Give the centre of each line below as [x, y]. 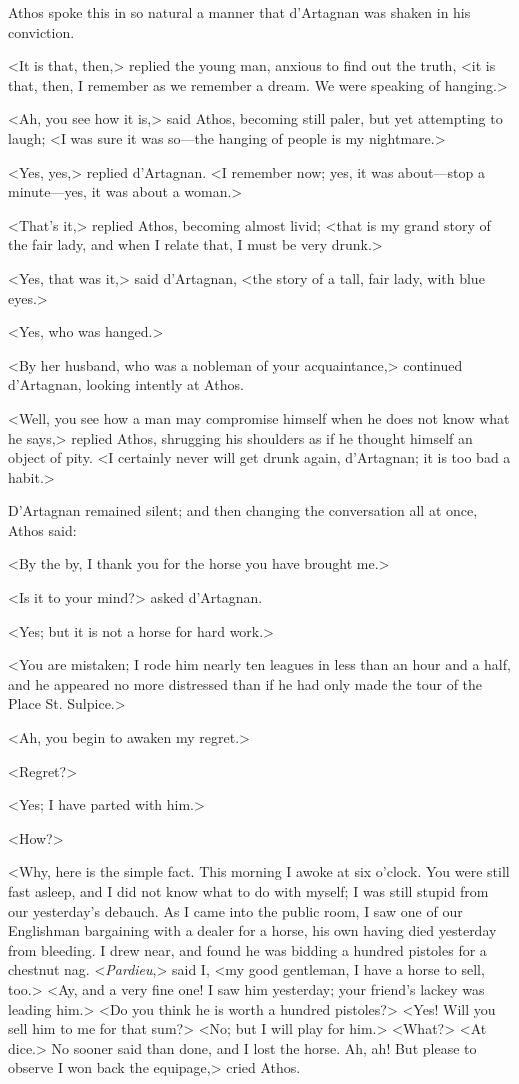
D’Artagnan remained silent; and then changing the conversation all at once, [243, 510]
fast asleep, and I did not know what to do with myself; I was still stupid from [248, 891]
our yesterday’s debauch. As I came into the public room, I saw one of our [235, 910]
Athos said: [42, 529]
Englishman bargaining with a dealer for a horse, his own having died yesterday [252, 930]
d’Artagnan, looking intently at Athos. [126, 384]
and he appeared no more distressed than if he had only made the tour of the [245, 683]
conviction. [41, 31]
